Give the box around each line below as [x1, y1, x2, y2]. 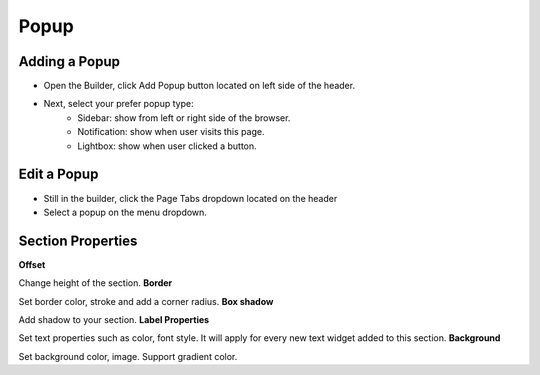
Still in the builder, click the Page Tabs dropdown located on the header [43, 192, 338, 204]
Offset [18, 258, 46, 270]
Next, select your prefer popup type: [43, 98, 194, 110]
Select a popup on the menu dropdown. [43, 206, 207, 218]
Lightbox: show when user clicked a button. [77, 140, 257, 152]
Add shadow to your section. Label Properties [18, 314, 210, 325]
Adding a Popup [18, 53, 120, 70]
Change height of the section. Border [18, 277, 173, 289]
